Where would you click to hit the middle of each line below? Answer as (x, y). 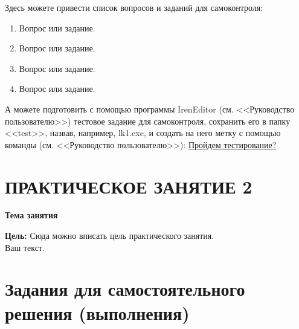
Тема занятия (31, 215)
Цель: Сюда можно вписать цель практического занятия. (110, 236)
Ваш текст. (25, 247)
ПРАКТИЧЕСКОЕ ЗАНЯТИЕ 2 (129, 186)
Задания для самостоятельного (125, 289)
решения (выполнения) (97, 312)
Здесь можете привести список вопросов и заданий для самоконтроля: (134, 7)
